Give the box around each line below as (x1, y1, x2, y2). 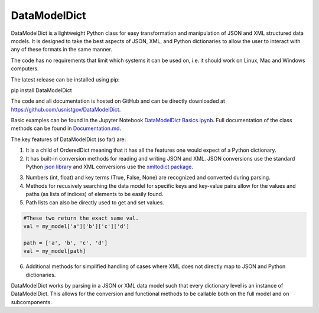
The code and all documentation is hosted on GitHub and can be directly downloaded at (11, 97, 226, 105)
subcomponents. (11, 298, 53, 305)
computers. (11, 65, 39, 72)
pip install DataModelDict (11, 86, 72, 94)
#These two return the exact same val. (23, 214, 139, 221)
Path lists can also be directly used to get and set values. (25, 198, 165, 206)
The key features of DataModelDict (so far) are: (11, 136, 126, 143)
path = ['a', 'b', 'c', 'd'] (23, 239, 108, 246)
